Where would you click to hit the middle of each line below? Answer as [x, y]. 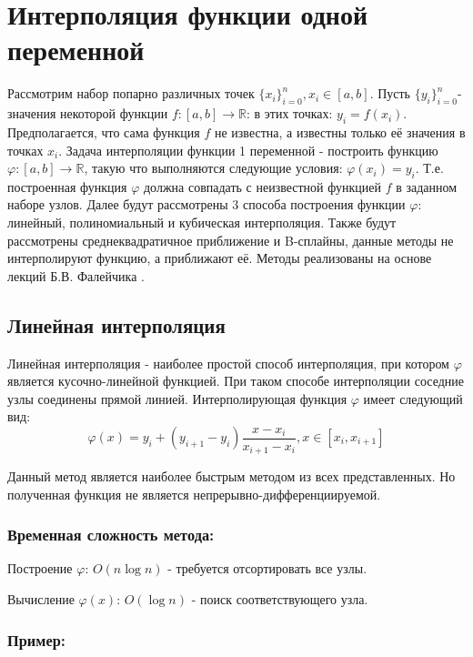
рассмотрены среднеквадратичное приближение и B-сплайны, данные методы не [231, 240]
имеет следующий [413, 398]
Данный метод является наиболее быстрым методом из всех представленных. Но [231, 476]
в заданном [427, 186]
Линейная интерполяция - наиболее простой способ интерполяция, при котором [228, 363]
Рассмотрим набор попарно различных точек [131, 93]
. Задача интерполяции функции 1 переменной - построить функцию [248, 150]
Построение [40, 568]
